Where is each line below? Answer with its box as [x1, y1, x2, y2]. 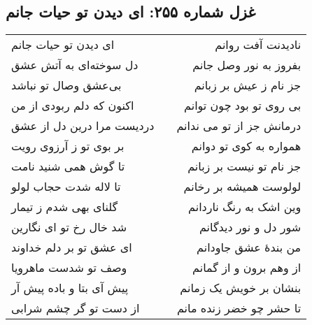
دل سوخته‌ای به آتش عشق [11, 57, 139, 73]
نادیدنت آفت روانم [215, 36, 302, 53]
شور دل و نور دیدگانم [199, 219, 302, 236]
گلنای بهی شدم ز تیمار [11, 198, 118, 215]
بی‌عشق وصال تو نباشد [11, 77, 122, 94]
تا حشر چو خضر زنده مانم [176, 300, 302, 317]
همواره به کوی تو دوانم [191, 138, 302, 154]
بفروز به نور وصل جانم [192, 57, 302, 73]
